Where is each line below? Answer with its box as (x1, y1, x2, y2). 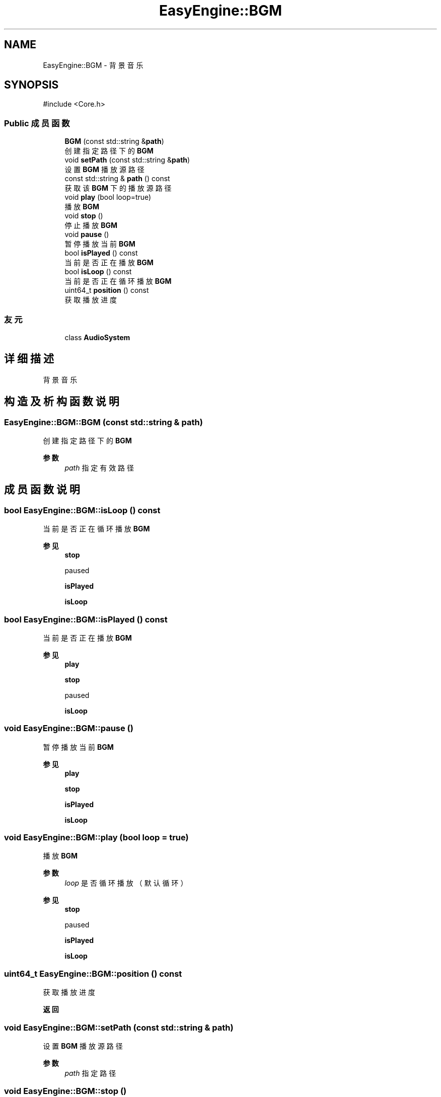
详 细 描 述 (4, 352, 54, 365)
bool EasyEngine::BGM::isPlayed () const (4, 614, 168, 624)
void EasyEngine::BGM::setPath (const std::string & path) (4, 1022, 234, 1033)
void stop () (64, 211, 103, 220)
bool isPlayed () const (64, 249, 138, 258)
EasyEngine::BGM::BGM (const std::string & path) (4, 417, 203, 427)
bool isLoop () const (64, 267, 132, 276)
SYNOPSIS (4, 79, 59, 92)
